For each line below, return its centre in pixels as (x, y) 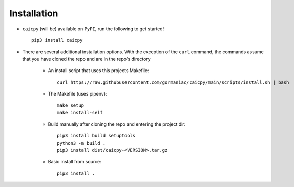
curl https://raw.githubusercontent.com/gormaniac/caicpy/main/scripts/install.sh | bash (173, 82)
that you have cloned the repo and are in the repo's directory (86, 59)
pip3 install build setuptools (96, 136)
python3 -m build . (81, 143)
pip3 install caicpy (57, 40)
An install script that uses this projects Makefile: (98, 71)
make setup (71, 106)
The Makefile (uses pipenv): (77, 93)
